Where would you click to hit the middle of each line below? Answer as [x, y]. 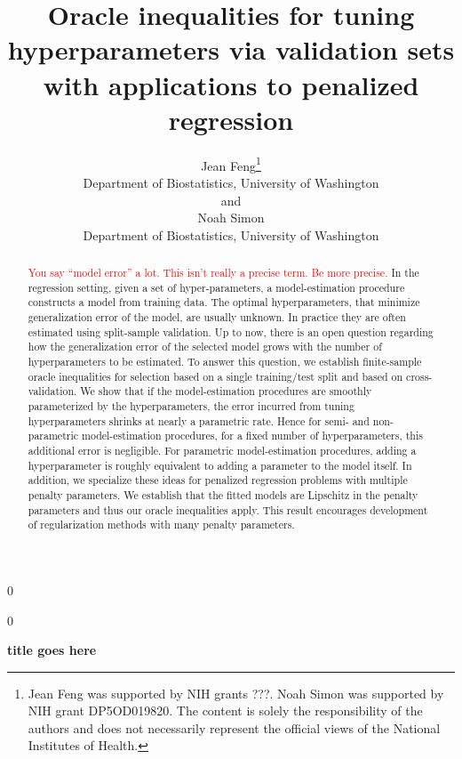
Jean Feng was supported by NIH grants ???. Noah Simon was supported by [236, 693]
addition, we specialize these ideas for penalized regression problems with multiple [218, 480]
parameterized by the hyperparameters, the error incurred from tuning [191, 406]
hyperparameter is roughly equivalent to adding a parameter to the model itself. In [220, 465]
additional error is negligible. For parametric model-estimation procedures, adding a [222, 450]
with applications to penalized [231, 84]
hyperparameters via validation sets [231, 49]
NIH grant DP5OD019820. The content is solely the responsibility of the [225, 711]
